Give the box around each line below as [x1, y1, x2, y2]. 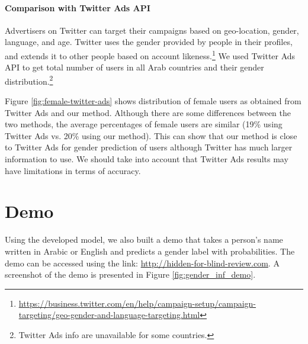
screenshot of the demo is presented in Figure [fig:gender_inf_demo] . [5, 268, 256, 281]
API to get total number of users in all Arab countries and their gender [5, 61, 264, 73]
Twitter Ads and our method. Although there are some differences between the [5, 106, 291, 118]
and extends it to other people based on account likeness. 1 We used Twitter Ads [5, 47, 296, 62]
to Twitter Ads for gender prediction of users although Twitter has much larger [5, 141, 293, 153]
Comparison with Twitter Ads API [5, 1, 150, 14]
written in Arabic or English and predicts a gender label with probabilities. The [5, 245, 295, 257]
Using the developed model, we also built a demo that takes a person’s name [5, 233, 283, 246]
